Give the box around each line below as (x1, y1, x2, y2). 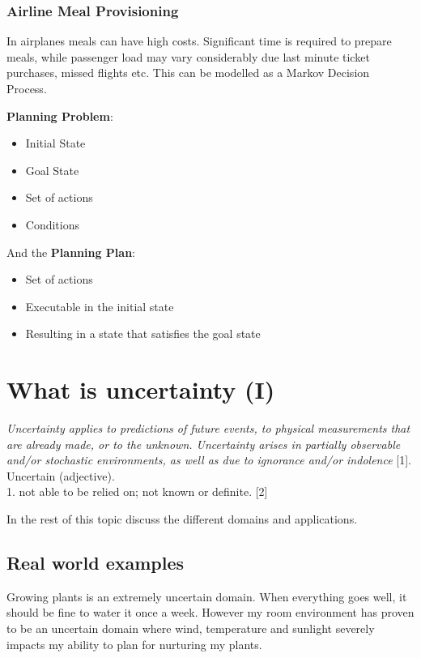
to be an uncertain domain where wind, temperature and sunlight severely (6, 620, 375, 637)
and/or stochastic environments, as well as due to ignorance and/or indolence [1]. (6, 451, 411, 468)
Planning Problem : (6, 107, 113, 124)
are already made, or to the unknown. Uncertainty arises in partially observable (6, 435, 401, 452)
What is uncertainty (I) (6, 373, 275, 406)
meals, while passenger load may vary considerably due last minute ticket (6, 48, 370, 65)
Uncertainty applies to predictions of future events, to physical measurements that (6, 420, 410, 437)
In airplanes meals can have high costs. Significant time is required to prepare (6, 32, 392, 49)
